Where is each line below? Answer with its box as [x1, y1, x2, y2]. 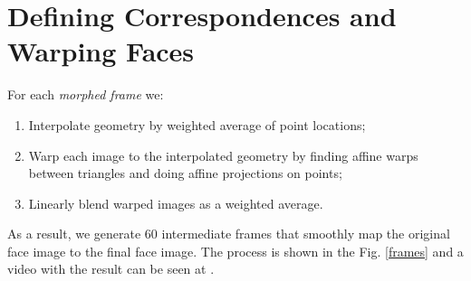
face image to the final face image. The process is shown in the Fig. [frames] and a [7, 241, 464, 260]
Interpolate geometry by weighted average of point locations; [28, 115, 366, 134]
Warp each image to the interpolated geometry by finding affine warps [28, 145, 418, 164]
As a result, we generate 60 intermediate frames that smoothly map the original [7, 224, 450, 243]
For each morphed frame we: [7, 85, 164, 104]
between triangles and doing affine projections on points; [28, 164, 342, 183]
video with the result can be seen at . [7, 259, 215, 278]
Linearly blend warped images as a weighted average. [28, 193, 323, 212]
